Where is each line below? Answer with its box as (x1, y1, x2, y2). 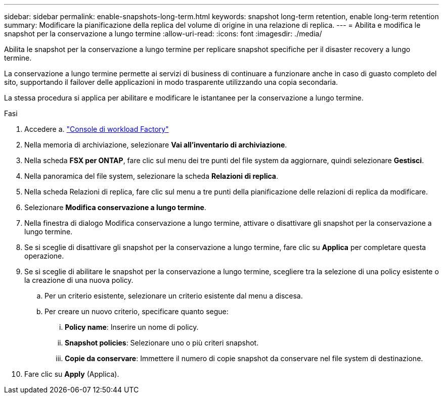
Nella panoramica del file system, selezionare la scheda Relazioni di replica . (24, 172, 279, 180)
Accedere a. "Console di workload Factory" (24, 125, 169, 133)
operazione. (24, 252, 64, 260)
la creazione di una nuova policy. (24, 276, 134, 284)
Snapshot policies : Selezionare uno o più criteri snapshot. (65, 338, 259, 347)
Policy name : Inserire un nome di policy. (65, 323, 199, 331)
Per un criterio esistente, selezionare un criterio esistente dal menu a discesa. (45, 291, 303, 300)
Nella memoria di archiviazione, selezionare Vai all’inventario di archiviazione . (24, 140, 287, 149)
